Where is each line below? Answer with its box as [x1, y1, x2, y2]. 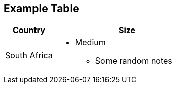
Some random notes [95, 55, 172, 66]
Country [12, 25, 45, 36]
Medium [75, 37, 106, 48]
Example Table [4, 2, 79, 15]
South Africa [5, 50, 53, 61]
